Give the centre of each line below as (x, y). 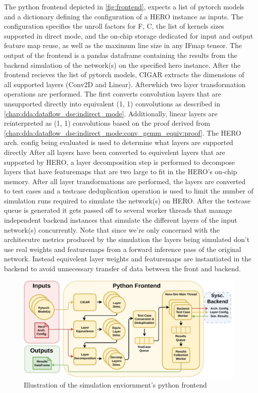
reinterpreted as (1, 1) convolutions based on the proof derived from (107, 123)
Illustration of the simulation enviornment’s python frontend (115, 385)
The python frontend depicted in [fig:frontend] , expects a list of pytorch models (124, 6)
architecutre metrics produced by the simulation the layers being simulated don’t (127, 239)
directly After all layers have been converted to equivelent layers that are (115, 152)
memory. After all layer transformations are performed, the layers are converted (125, 181)
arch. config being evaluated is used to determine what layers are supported (119, 142)
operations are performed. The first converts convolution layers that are (113, 94)
